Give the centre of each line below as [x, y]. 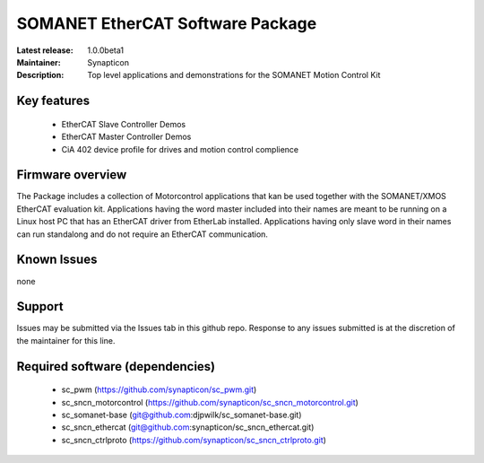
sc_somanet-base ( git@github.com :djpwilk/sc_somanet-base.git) [181, 415]
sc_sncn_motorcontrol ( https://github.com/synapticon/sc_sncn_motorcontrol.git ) [210, 402]
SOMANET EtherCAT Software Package [167, 23]
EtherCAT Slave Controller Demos [124, 124]
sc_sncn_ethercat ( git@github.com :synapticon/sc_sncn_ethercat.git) [188, 427]
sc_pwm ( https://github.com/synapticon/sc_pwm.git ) [159, 389]
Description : [40, 75]
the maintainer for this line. [66, 340]
